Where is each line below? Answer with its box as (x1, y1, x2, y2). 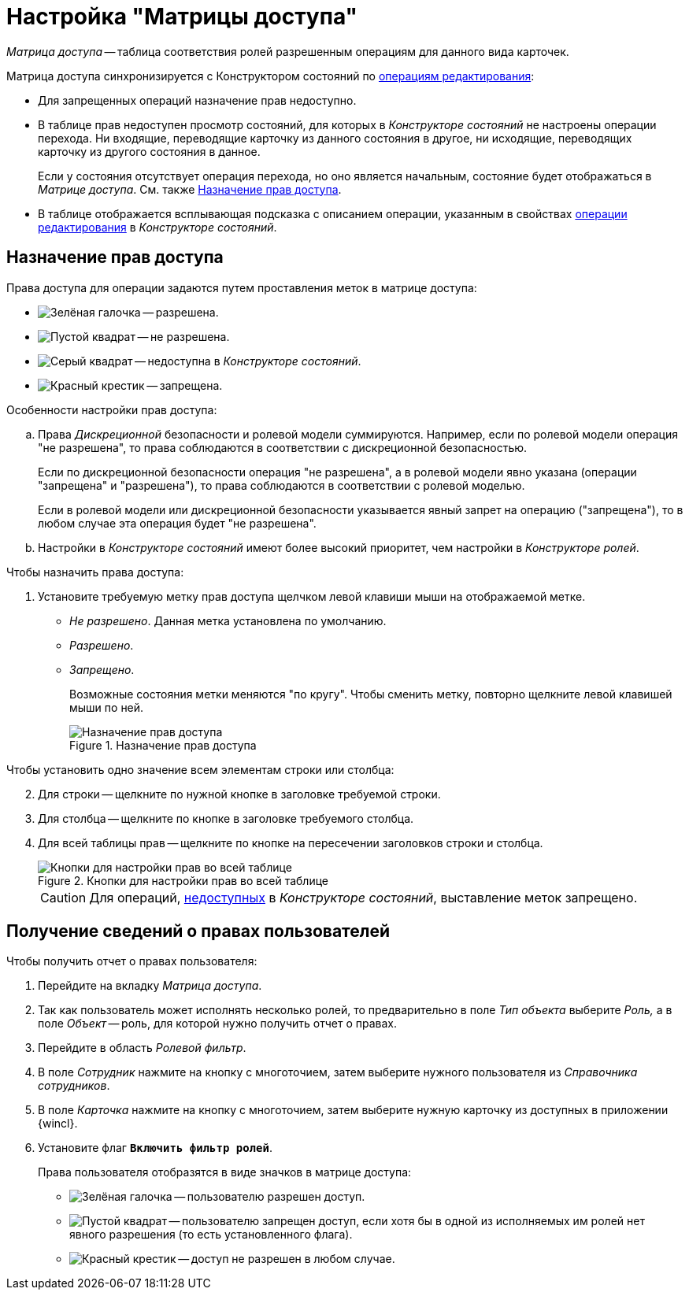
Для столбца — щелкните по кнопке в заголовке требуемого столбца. (38, 811, 414, 825)
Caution (40, 889, 87, 905)
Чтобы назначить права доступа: (6, 565, 184, 579)
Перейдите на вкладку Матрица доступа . (38, 979, 262, 993)
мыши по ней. (69, 700, 144, 714)
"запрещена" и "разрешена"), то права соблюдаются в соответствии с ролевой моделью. (38, 478, 525, 492)
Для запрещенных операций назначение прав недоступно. (38, 93, 357, 107)
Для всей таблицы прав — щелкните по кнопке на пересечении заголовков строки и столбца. (38, 835, 543, 850)
